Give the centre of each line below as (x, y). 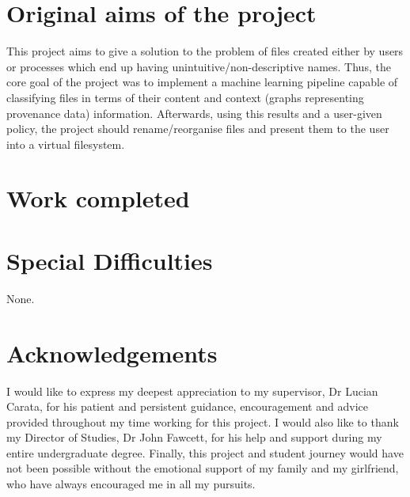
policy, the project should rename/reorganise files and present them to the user (198, 129)
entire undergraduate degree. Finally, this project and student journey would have (205, 452)
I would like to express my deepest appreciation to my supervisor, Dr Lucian (192, 391)
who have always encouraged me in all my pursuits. (131, 484)
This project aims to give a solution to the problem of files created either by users (205, 51)
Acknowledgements (112, 353)
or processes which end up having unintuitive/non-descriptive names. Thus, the (199, 66)
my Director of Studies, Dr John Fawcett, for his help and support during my (194, 437)
